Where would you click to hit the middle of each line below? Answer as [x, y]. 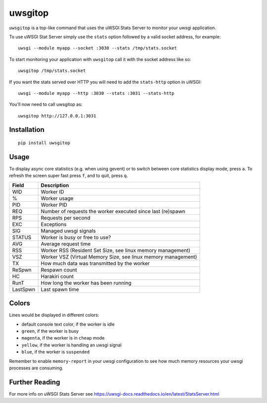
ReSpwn [22, 270]
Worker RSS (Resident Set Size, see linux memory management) [115, 250]
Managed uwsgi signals [68, 230]
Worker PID [54, 205]
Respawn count [59, 270]
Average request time [66, 244]
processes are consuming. [36, 368]
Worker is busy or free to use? [76, 237]
